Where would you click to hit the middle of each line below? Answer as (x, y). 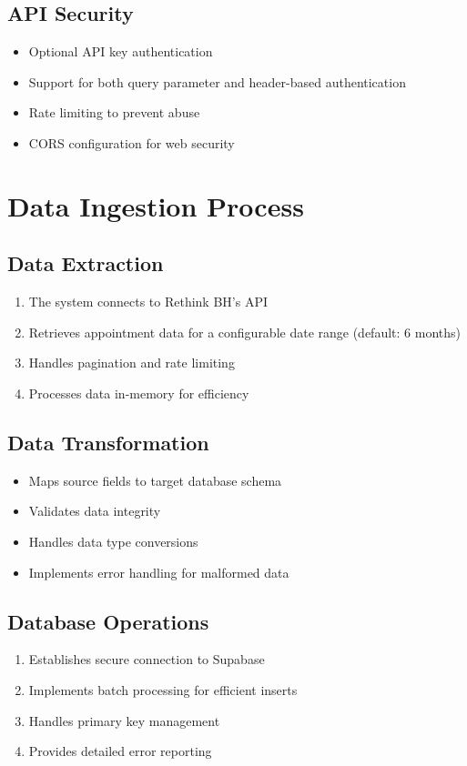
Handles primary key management (124, 720)
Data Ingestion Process (156, 205)
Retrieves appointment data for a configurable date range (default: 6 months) (244, 332)
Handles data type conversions (113, 541)
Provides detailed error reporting (120, 751)
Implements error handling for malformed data (159, 572)
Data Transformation (108, 442)
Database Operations (108, 621)
